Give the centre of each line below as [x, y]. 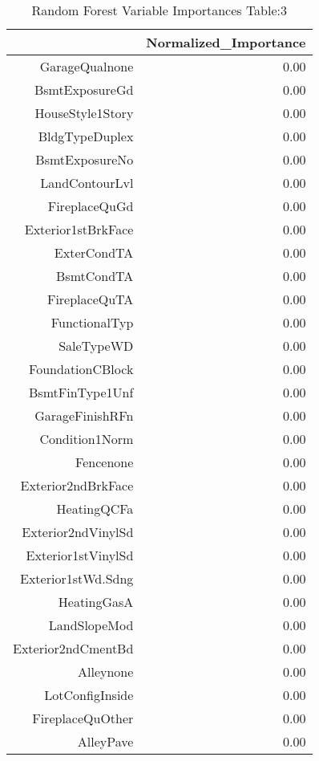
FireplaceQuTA [90, 299]
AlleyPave [105, 741]
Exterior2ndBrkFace [77, 485]
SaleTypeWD [96, 346]
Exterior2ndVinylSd [78, 532]
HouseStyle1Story [84, 113]
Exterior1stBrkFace [79, 229]
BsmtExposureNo [85, 159]
